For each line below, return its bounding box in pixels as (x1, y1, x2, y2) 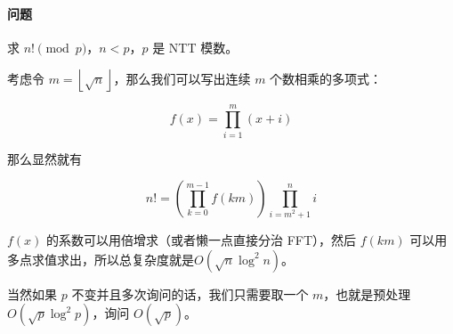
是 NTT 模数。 (152, 37, 239, 56)
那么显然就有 (7, 149, 82, 167)
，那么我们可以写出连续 (113, 69, 251, 87)
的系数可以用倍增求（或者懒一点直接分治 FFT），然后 (46, 230, 357, 248)
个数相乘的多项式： (270, 69, 383, 87)
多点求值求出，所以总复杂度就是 (7, 249, 194, 268)
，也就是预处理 (323, 284, 411, 303)
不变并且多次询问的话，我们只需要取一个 (71, 284, 309, 303)
